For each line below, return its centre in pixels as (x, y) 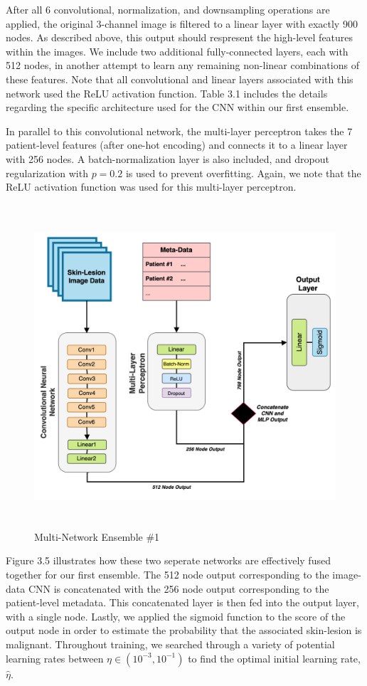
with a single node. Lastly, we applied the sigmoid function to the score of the (176, 616)
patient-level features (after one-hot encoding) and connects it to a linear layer (177, 145)
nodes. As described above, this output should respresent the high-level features (180, 37)
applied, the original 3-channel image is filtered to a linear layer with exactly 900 (182, 23)
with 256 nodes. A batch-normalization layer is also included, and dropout (167, 158)
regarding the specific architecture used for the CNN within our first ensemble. (177, 107)
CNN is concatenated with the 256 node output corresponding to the (179, 588)
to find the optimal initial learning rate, (274, 658)
